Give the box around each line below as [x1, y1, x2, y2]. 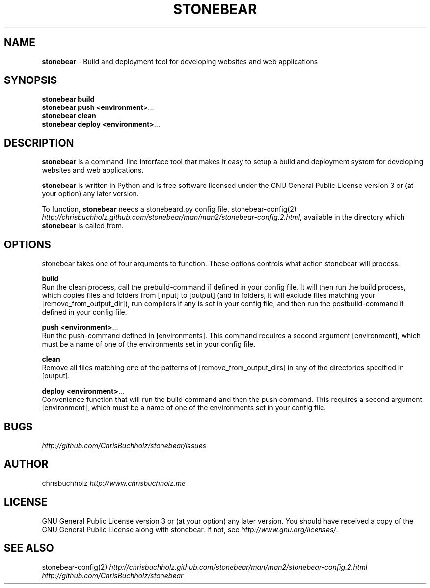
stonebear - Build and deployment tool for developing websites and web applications [42, 57, 318, 66]
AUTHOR [4, 458, 49, 471]
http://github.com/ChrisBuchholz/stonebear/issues [42, 441, 206, 450]
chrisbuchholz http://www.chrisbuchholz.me [42, 479, 186, 487]
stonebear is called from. [42, 221, 124, 230]
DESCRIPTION [4, 136, 74, 149]
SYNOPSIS [4, 74, 57, 87]
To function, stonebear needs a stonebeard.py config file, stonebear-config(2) [42, 205, 296, 214]
